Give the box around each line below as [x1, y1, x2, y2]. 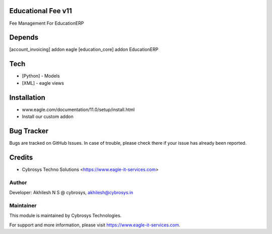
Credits [9, 153, 33, 161]
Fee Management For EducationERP [9, 20, 84, 26]
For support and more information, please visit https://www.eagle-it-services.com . [9, 222, 181, 228]
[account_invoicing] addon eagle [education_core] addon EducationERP [9, 46, 159, 52]
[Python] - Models [22, 73, 60, 79]
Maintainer [9, 202, 37, 209]
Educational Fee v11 [9, 7, 73, 15]
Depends [9, 33, 39, 42]
